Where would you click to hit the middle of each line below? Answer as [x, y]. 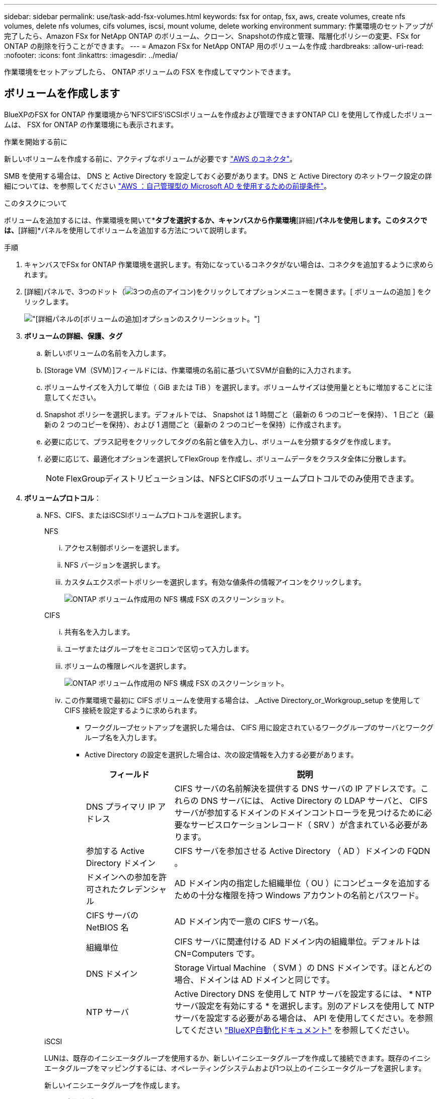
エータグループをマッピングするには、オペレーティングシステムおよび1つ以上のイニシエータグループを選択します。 [235, 1068]
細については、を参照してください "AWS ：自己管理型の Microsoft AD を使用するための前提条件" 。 [168, 186]
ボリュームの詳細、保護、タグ [73, 336]
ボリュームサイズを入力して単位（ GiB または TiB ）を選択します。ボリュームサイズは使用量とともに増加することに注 [238, 387]
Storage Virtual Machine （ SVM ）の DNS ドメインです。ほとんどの [303, 967]
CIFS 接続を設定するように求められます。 [133, 710]
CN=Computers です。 [217, 953]
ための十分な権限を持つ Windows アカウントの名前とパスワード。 [299, 895]
